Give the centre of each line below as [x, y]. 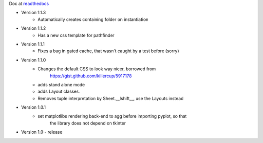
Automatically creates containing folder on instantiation [93, 19]
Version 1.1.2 [34, 28]
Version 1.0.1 [34, 107]
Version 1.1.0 [34, 60]
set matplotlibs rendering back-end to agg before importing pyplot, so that [112, 116]
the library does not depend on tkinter [88, 123]
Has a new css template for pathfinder [76, 35]
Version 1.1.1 [33, 44]
